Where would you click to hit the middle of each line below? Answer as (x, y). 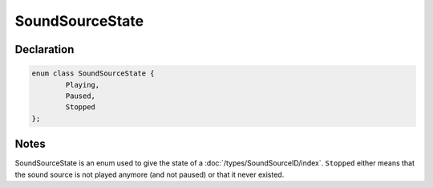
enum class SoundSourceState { (93, 74)
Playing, (83, 85)
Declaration (45, 49)
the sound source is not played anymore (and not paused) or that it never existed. (150, 174)
